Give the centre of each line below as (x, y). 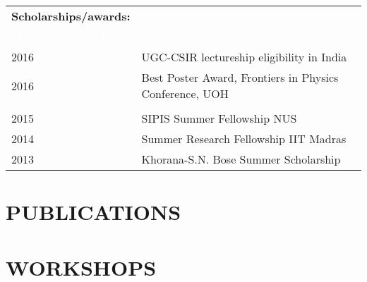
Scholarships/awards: (71, 16)
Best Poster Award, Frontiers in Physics (240, 77)
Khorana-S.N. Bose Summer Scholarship (241, 159)
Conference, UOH (185, 93)
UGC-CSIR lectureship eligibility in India (244, 57)
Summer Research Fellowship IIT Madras (244, 139)
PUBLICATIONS (94, 212)
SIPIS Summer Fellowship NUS (219, 118)
